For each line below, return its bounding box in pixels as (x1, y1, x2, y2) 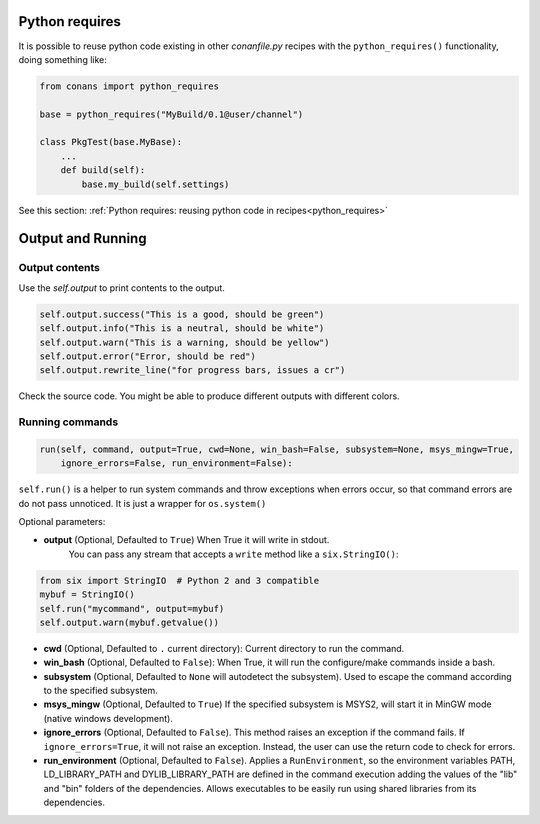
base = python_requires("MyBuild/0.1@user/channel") (39, 108, 304, 120)
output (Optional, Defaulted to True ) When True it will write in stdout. (43, 534, 330, 546)
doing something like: (18, 53, 107, 65)
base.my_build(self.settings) (81, 178, 230, 190)
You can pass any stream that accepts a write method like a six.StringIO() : (68, 548, 399, 560)
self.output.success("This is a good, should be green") (39, 308, 325, 320)
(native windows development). (43, 712, 174, 724)
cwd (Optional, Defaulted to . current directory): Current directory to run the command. (43, 642, 405, 654)
